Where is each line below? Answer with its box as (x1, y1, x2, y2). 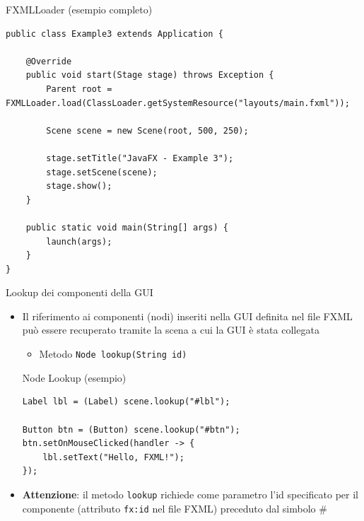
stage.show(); (46, 181, 112, 192)
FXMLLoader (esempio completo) (6, 2, 153, 16)
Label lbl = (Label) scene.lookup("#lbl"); (22, 397, 230, 407)
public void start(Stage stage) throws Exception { (25, 70, 274, 81)
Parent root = (46, 83, 112, 94)
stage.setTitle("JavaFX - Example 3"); (46, 153, 234, 163)
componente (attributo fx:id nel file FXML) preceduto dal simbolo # (22, 500, 327, 515)
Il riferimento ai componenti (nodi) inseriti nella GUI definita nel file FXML (22, 308, 353, 323)
